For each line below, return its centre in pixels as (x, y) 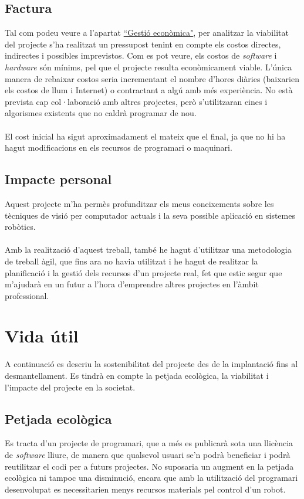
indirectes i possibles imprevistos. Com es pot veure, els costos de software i (141, 55)
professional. (27, 295)
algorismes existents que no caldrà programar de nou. (101, 113)
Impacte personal (58, 179)
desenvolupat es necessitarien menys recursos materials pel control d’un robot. (145, 489)
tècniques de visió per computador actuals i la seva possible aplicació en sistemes (150, 215)
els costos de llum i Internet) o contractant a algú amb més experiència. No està (149, 90)
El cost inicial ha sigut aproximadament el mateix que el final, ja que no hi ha (145, 136)
